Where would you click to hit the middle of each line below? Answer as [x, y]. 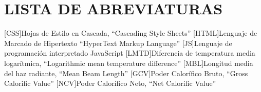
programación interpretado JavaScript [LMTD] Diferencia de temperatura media [130, 53]
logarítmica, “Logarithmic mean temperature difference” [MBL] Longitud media [129, 63]
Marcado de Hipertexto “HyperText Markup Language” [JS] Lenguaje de [118, 43]
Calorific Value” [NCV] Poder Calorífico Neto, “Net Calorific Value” [110, 83]
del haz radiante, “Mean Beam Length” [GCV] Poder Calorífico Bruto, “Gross [126, 73]
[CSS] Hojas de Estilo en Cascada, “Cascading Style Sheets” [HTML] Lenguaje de [131, 33]
